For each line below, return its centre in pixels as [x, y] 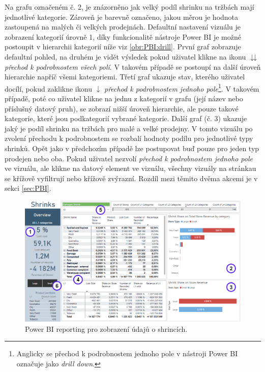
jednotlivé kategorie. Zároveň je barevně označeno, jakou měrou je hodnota [122, 17]
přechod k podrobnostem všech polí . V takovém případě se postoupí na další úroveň [133, 66]
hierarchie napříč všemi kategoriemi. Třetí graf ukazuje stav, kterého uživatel [125, 77]
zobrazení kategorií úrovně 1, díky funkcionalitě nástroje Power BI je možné [123, 36]
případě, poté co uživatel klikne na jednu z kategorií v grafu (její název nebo [124, 98]
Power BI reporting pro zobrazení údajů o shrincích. [106, 328]
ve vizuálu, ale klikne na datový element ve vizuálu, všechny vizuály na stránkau [130, 168]
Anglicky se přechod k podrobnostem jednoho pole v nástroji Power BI [127, 353]
